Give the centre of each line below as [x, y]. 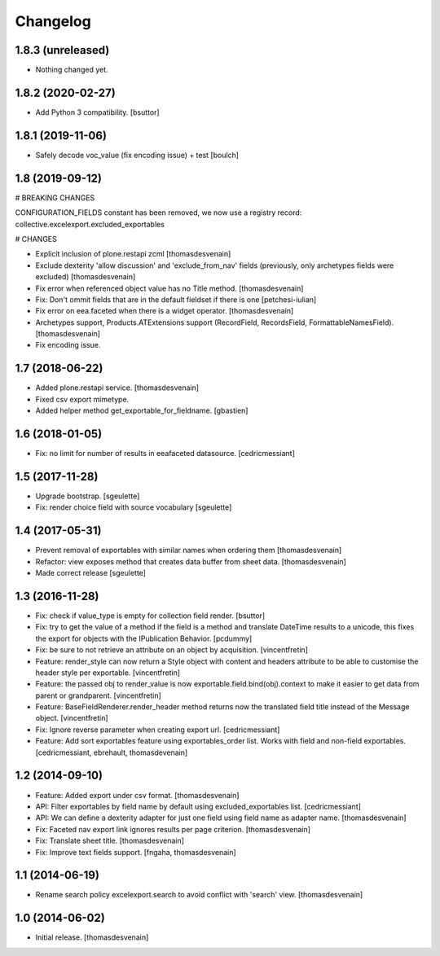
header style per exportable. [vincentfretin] [108, 673]
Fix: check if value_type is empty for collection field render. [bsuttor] [150, 616]
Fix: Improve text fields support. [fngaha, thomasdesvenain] [136, 852]
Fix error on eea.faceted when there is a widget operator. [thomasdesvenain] [165, 311]
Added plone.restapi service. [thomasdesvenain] [117, 388]
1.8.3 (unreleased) [62, 50]
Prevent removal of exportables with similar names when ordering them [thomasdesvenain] [189, 550]
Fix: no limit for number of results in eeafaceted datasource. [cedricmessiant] [165, 454]
